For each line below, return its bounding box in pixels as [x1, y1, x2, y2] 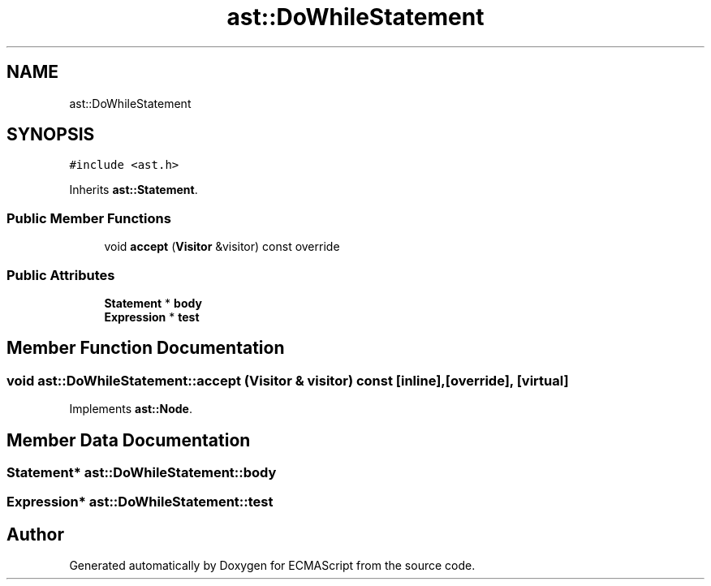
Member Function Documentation [6, 338, 285, 359]
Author [6, 524, 64, 545]
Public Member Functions [6, 209, 171, 226]
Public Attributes [6, 266, 115, 283]
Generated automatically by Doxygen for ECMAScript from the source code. [69, 558, 476, 573]
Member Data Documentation [6, 429, 251, 450]
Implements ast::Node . [69, 402, 192, 416]
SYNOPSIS [6, 124, 95, 145]
